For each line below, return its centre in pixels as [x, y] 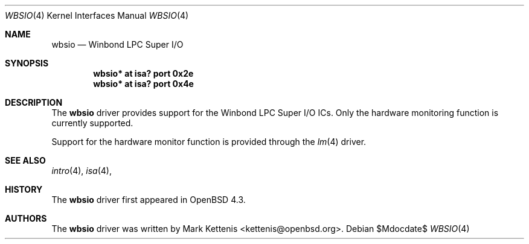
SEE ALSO [25, 160]
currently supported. [92, 123]
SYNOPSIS [27, 63]
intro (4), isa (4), [82, 171]
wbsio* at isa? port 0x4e [143, 84]
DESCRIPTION [34, 102]
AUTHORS [26, 218]
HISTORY [24, 189]
